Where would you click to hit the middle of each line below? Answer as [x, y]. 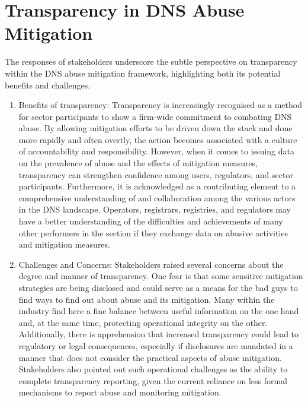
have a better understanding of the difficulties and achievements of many [151, 221]
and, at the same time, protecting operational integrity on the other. [143, 322]
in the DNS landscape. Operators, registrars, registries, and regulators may [155, 209]
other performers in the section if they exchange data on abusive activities [153, 232]
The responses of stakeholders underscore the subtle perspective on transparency [151, 61]
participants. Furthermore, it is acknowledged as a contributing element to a [157, 186]
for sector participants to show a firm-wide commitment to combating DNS [155, 116]
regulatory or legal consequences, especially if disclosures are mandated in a [156, 345]
